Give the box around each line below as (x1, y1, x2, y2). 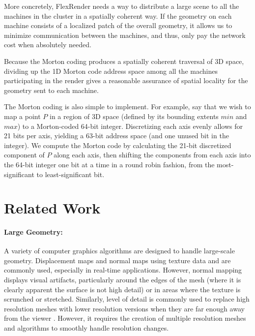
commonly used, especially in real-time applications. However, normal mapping (4, 265, 242, 275)
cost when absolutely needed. (4, 39, 91, 50)
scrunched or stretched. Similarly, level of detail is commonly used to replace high (4, 294, 250, 304)
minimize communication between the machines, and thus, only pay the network (4, 30, 246, 40)
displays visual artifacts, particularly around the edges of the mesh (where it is (4, 275, 241, 285)
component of (4, 150, 45, 160)
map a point (4, 111, 41, 121)
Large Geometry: (4, 227, 63, 237)
